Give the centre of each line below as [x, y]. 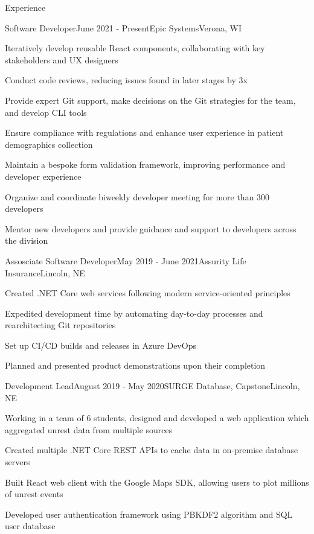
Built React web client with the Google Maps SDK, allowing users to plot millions [157, 482]
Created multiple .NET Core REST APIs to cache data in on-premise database [152, 450]
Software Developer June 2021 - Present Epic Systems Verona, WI [123, 27]
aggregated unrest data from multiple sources [89, 429]
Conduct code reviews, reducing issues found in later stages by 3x [126, 80]
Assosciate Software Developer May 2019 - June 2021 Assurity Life [126, 260]
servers [18, 462]
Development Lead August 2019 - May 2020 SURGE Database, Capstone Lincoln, [152, 386]
